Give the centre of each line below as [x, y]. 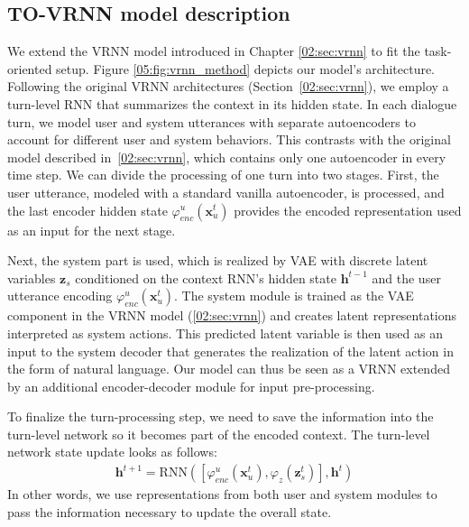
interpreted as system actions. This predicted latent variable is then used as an [225, 333]
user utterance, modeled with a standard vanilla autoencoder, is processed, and [226, 192]
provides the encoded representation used [348, 210]
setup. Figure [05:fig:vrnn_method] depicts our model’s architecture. [246, 68]
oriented [30, 68]
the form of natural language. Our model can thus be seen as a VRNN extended [229, 369]
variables [32, 277]
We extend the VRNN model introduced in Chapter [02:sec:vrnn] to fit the [214, 51]
